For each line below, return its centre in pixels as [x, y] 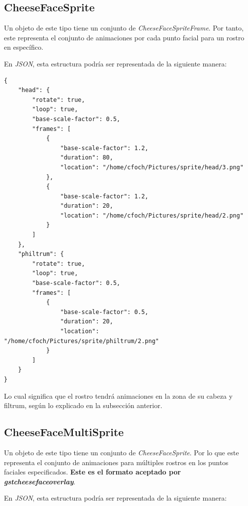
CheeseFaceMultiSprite [64, 432]
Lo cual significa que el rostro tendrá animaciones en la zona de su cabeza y [118, 395]
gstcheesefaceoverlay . [40, 481]
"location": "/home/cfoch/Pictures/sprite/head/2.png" [152, 215]
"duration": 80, [87, 158]
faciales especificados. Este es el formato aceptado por [93, 472]
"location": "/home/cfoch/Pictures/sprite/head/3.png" [152, 167]
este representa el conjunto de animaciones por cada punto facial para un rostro [124, 37]
